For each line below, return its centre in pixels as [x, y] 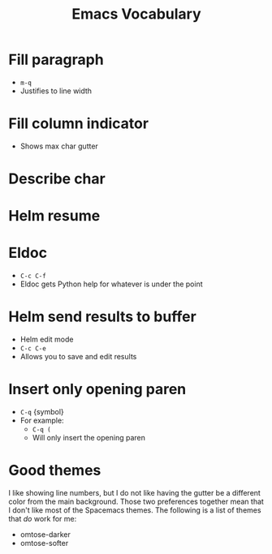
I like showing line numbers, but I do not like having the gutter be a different [135, 493]
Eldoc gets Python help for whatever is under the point [111, 284]
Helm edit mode [47, 339]
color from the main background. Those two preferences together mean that [136, 501]
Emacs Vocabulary [136, 14]
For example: [42, 421]
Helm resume [54, 216]
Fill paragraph [56, 60]
